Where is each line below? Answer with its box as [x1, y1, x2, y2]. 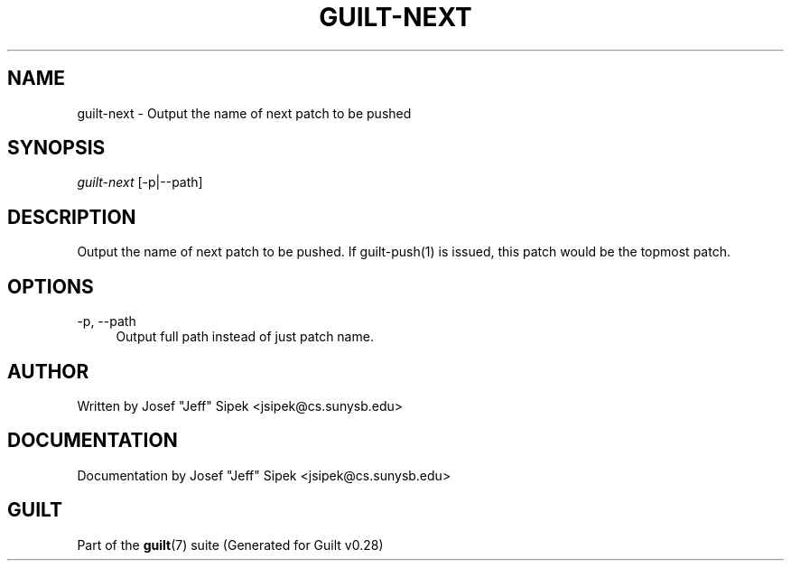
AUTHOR [7, 359, 89, 383]
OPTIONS [7, 275, 94, 298]
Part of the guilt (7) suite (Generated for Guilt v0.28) [77, 536, 384, 553]
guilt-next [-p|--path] [77, 174, 203, 191]
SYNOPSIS [7, 136, 106, 160]
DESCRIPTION [7, 205, 136, 228]
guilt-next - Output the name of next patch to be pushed [77, 105, 412, 121]
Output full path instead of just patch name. [116, 329, 374, 345]
